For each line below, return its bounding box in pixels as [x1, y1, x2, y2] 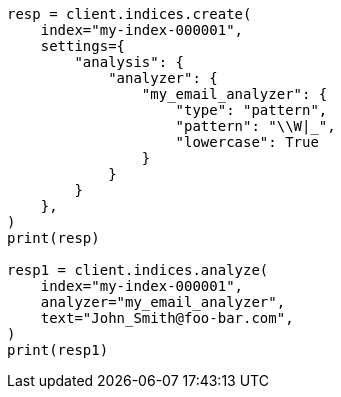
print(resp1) [7, 342, 109, 358]
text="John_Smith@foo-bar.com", [40, 310, 294, 326]
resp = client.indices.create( [7, 6, 252, 22]
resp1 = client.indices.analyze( [7, 262, 269, 278]
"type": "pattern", [175, 102, 328, 118]
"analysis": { [74, 54, 185, 70]
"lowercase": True [175, 134, 319, 150]
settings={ [40, 38, 126, 54]
